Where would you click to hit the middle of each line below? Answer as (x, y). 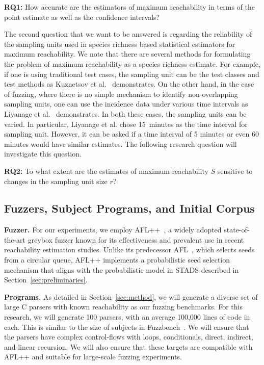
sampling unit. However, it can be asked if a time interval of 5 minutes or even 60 (132, 134)
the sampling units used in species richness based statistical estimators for (120, 44)
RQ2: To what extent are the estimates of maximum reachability (106, 171)
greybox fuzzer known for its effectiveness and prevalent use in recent (136, 239)
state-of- (237, 230)
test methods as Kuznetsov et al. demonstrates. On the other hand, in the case (129, 84)
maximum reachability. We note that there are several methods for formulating (127, 54)
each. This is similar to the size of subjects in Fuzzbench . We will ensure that (127, 327)
